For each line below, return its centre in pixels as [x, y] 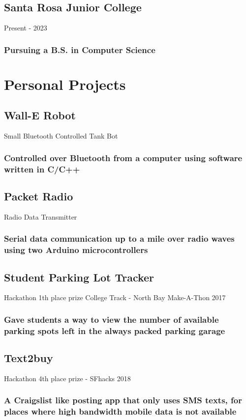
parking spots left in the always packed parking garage [115, 330]
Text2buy [29, 358]
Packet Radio [39, 196]
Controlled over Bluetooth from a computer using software [123, 157]
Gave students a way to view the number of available [111, 319]
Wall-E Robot [40, 115]
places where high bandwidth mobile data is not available [120, 411]
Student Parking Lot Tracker [79, 277]
